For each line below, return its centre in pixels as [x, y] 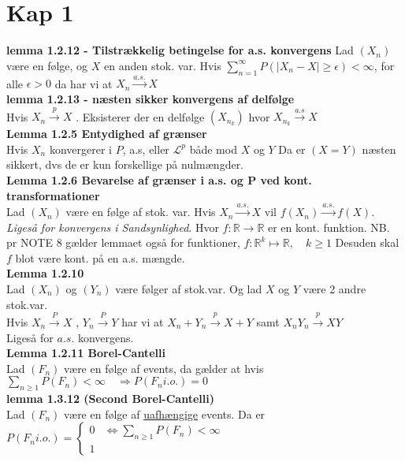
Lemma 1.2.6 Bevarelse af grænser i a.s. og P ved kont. [159, 180]
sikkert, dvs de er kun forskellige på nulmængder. [125, 164]
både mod [213, 149]
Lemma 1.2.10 [45, 273]
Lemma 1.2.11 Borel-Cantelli [86, 353]
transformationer [53, 195]
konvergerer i [80, 149]
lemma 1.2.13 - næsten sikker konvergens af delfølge [150, 98]
